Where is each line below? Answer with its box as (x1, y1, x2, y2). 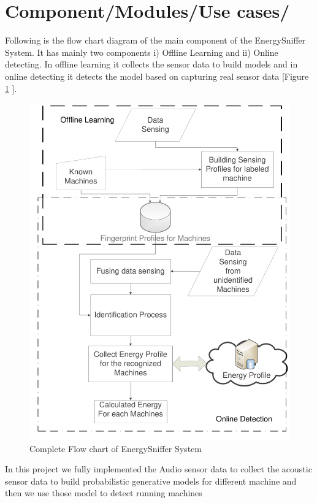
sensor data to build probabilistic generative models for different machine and (5, 474, 297, 487)
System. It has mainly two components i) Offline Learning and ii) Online (5, 45, 278, 58)
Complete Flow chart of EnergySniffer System (29, 442, 202, 455)
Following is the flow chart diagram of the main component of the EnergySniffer (5, 34, 306, 47)
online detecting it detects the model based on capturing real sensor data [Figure (5, 69, 309, 82)
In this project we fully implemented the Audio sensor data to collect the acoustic (5, 463, 312, 475)
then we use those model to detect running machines (5, 486, 202, 499)
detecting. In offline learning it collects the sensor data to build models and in (5, 58, 298, 71)
